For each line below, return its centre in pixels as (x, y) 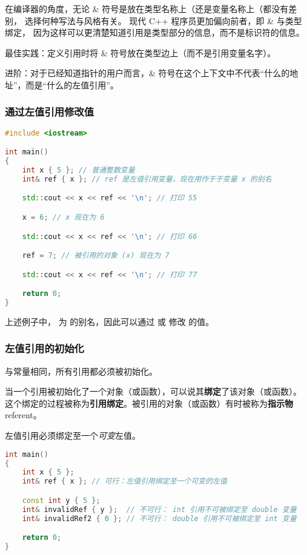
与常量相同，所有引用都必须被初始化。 (81, 371)
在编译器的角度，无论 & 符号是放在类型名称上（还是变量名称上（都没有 (147, 8)
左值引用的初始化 (45, 348)
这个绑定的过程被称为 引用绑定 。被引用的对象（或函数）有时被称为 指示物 (149, 403)
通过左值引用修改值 (50, 112)
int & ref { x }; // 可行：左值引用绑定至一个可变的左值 (124, 481)
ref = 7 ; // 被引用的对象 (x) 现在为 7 (96, 256)
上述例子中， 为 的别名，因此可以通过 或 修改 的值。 (110, 321)
